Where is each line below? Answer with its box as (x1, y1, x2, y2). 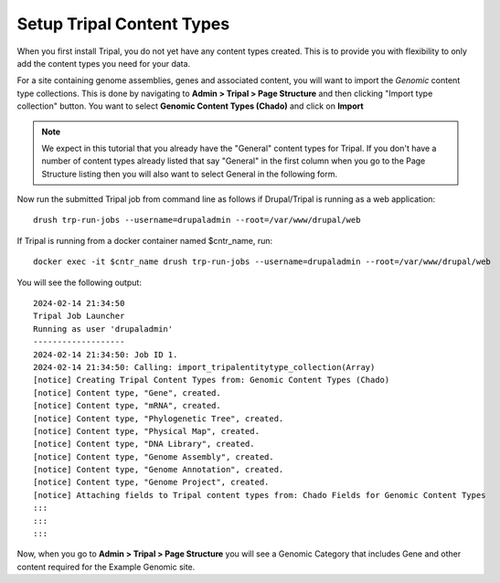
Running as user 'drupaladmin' (33, 323, 174, 334)
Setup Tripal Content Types (16, 14, 230, 34)
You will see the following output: (16, 277, 142, 288)
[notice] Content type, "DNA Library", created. (33, 439, 255, 450)
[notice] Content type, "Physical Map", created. (33, 426, 261, 436)
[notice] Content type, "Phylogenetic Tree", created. (33, 413, 284, 424)
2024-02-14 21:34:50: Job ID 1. (33, 349, 178, 360)
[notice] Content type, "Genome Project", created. (33, 477, 270, 488)
